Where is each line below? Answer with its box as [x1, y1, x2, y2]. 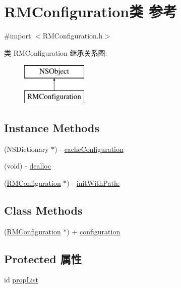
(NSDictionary [4, 143, 49, 154]
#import [4, 30, 31, 41]
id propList [4, 274, 39, 285]
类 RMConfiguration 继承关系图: [4, 47, 107, 58]
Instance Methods [4, 119, 99, 135]
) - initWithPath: [67, 177, 120, 188]
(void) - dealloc [4, 160, 51, 171]
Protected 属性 [4, 251, 82, 266]
